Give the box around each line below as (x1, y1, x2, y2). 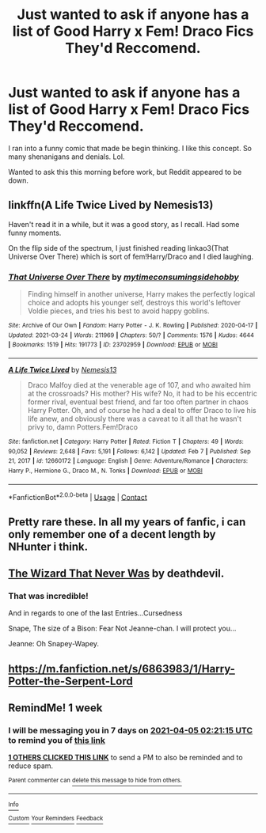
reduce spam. (8, 761, 54, 771)
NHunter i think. (8, 540, 89, 553)
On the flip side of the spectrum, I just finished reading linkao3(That (8, 243, 230, 252)
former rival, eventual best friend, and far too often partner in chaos (27, 397, 249, 407)
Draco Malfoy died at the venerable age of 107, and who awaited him (27, 381, 252, 390)
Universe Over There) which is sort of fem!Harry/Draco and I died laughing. (8, 252, 253, 261)
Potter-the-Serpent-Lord (8, 674, 133, 687)
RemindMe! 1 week (8, 702, 103, 715)
